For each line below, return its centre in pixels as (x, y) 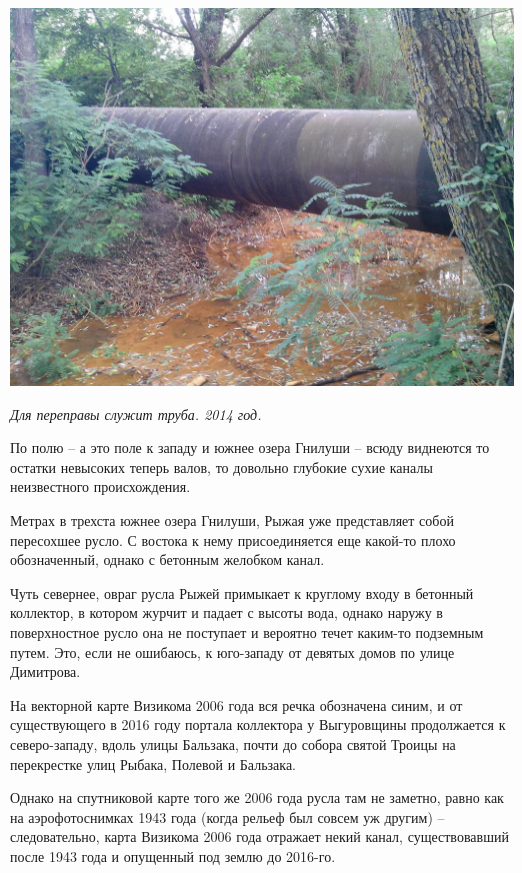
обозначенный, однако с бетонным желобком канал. (167, 559)
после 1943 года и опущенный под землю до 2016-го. (173, 855)
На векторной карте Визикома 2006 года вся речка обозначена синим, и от (236, 704)
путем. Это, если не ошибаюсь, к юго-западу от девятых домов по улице (232, 651)
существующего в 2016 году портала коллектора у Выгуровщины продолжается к (258, 724)
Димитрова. (45, 671)
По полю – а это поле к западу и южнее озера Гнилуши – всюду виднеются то (250, 447)
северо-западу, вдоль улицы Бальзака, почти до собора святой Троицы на (233, 743)
